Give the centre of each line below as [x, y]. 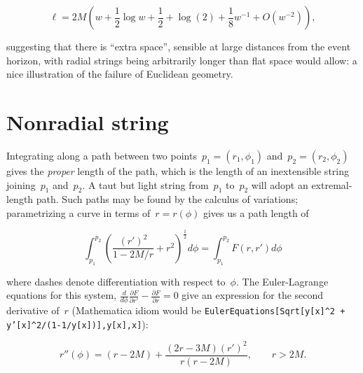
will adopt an [280, 184]
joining [21, 184]
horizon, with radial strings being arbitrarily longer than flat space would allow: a [182, 60]
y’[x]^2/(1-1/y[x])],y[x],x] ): [77, 324]
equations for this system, [62, 295]
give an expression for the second [253, 295]
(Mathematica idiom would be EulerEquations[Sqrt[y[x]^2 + [208, 310]
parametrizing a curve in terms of [78, 212]
